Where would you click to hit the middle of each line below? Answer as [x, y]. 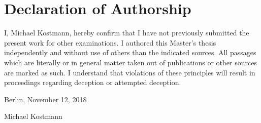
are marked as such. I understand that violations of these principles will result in [130, 72]
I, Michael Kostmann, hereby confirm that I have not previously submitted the [127, 33]
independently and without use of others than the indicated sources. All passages [130, 52]
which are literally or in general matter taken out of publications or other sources [130, 62]
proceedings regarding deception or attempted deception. [93, 82]
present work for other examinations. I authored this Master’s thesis [110, 42]
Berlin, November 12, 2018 [45, 99]
